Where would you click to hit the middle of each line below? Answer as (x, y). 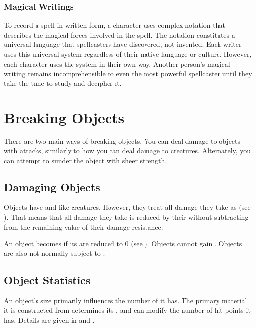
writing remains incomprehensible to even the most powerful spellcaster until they (128, 73)
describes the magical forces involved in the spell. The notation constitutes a (120, 34)
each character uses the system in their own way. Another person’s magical (117, 63)
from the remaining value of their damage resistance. (84, 226)
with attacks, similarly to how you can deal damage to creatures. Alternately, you (128, 150)
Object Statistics (47, 279)
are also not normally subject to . (55, 253)
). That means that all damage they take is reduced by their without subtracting (126, 217)
